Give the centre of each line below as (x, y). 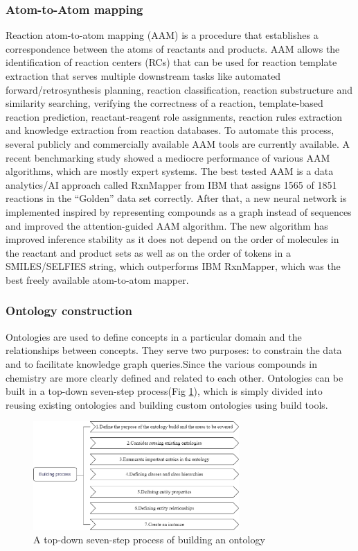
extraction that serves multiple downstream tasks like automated (143, 76)
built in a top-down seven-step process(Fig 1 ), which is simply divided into (164, 391)
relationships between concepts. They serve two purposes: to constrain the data (174, 350)
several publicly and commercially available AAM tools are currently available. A (178, 143)
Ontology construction (69, 311)
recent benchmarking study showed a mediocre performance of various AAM (168, 157)
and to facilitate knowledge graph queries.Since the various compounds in (161, 363)
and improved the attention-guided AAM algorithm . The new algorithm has (167, 225)
